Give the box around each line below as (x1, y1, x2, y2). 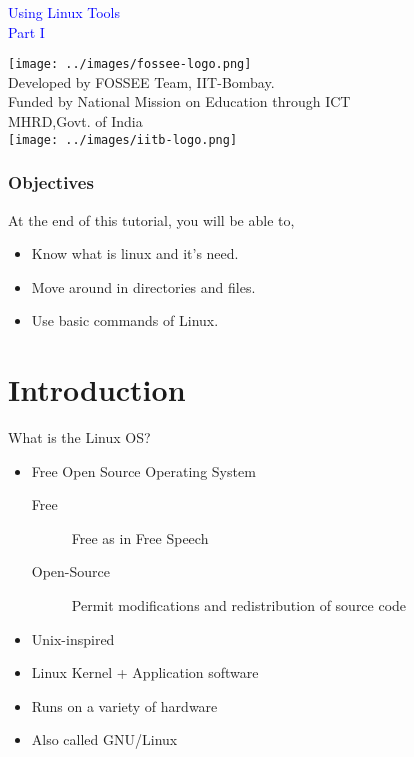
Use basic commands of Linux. (31, 310, 219, 331)
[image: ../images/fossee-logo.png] (8, 57, 252, 72)
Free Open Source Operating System (31, 460, 256, 481)
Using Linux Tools (8, 2, 120, 22)
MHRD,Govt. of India (8, 111, 143, 132)
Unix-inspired (31, 628, 115, 649)
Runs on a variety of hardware (31, 695, 218, 716)
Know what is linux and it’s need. (31, 243, 239, 264)
